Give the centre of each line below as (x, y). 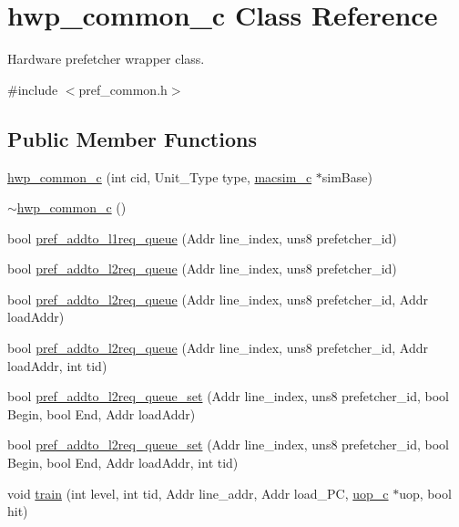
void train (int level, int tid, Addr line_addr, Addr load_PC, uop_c (198, 493)
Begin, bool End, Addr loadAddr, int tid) (123, 463)
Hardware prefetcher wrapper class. (106, 59)
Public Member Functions (132, 138)
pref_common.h (123, 89)
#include (33, 89)
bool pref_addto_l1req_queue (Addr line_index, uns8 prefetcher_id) (202, 238)
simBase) (347, 176)
